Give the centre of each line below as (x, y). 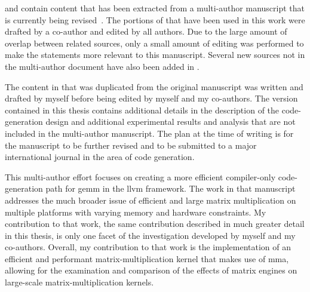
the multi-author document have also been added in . (102, 66)
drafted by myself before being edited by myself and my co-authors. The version (151, 98)
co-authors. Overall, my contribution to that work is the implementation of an (148, 247)
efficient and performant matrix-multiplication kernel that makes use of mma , (147, 258)
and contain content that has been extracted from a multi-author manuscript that (155, 8)
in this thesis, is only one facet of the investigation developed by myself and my (150, 235)
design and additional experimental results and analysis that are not (171, 122)
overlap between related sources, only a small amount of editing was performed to (154, 43)
